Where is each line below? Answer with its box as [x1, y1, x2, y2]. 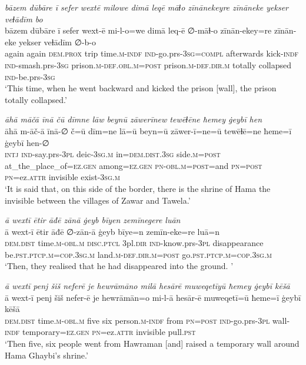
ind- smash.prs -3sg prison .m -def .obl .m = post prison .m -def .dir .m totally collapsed [5, 58, 292, 71]
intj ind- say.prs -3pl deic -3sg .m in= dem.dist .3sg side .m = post [5, 148, 221, 160]
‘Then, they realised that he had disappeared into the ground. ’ [5, 260, 234, 272]
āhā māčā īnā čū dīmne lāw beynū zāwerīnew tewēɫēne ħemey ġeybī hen [5, 113, 262, 125]
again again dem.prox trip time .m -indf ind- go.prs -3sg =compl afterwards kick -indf [5, 47, 298, 59]
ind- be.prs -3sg [5, 70, 55, 82]
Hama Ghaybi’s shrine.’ [5, 349, 88, 361]
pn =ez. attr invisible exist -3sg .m [5, 171, 120, 183]
